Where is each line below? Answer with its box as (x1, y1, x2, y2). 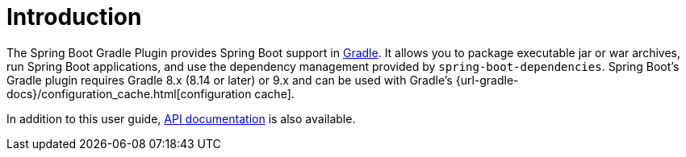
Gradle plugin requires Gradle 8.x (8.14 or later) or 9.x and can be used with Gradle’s (6, 72, 453, 87)
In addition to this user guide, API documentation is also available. (6, 111, 356, 126)
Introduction (6, 3, 142, 31)
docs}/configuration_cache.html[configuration (6, 86, 252, 101)
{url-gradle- (455, 72, 519, 87)
